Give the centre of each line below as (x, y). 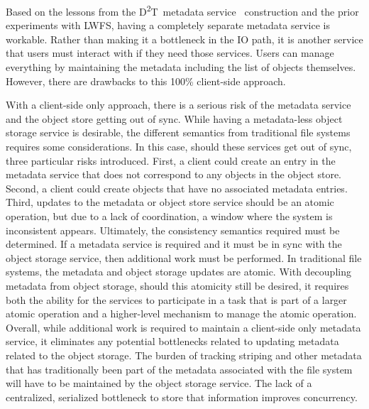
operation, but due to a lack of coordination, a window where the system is (169, 216)
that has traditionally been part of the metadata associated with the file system (179, 369)
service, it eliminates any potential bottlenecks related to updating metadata (172, 341)
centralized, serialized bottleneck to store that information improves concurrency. (182, 397)
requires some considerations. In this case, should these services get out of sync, (179, 146)
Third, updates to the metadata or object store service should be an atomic (170, 202)
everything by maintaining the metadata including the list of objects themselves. (181, 67)
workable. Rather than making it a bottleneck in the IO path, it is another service (184, 39)
